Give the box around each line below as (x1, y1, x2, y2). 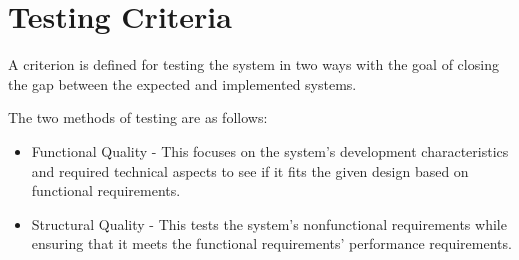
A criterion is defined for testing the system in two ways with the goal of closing (8, 54, 499, 75)
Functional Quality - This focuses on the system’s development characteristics (31, 140, 509, 161)
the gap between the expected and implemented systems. (8, 73, 357, 94)
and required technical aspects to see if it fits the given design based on (31, 160, 469, 181)
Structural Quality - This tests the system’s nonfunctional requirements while (31, 213, 507, 234)
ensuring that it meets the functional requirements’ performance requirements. (31, 233, 512, 254)
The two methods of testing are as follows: (8, 107, 268, 128)
